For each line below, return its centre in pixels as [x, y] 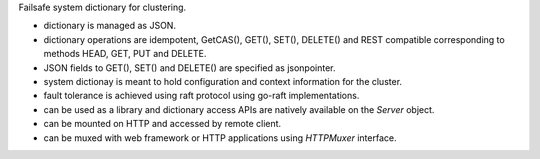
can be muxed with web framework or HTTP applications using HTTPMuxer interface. [220, 137]
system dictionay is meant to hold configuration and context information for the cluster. [223, 81]
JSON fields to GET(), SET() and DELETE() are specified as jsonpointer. [189, 67]
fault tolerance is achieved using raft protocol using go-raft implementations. [201, 96]
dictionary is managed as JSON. [110, 26]
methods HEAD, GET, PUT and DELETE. [125, 54]
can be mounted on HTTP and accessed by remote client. [162, 124]
